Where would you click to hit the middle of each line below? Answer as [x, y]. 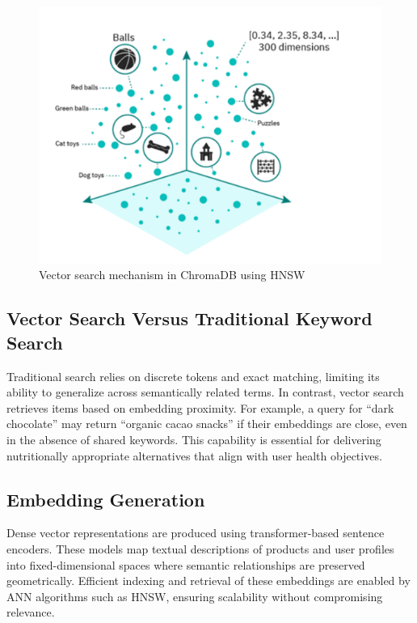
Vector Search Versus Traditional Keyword [190, 318]
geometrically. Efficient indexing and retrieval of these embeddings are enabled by [208, 581]
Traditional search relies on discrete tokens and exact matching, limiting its [193, 376]
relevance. [31, 612]
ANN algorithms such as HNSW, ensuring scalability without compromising [195, 596]
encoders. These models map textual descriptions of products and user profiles [200, 548]
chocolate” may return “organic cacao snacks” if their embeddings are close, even [207, 424]
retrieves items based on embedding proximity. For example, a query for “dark [200, 407]
